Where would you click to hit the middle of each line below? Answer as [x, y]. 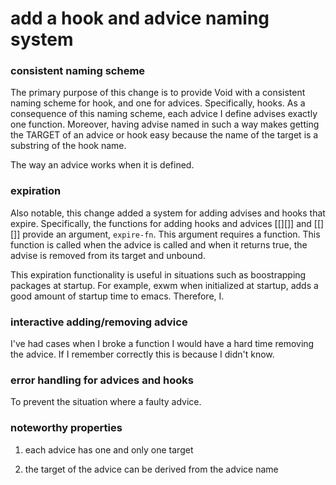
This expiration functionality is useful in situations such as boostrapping [158, 274]
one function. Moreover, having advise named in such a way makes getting [165, 124]
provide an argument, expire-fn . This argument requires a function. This [171, 234]
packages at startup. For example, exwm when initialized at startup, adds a [164, 285]
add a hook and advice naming [140, 18]
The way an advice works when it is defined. [102, 165]
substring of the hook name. [68, 146]
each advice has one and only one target [109, 449]
